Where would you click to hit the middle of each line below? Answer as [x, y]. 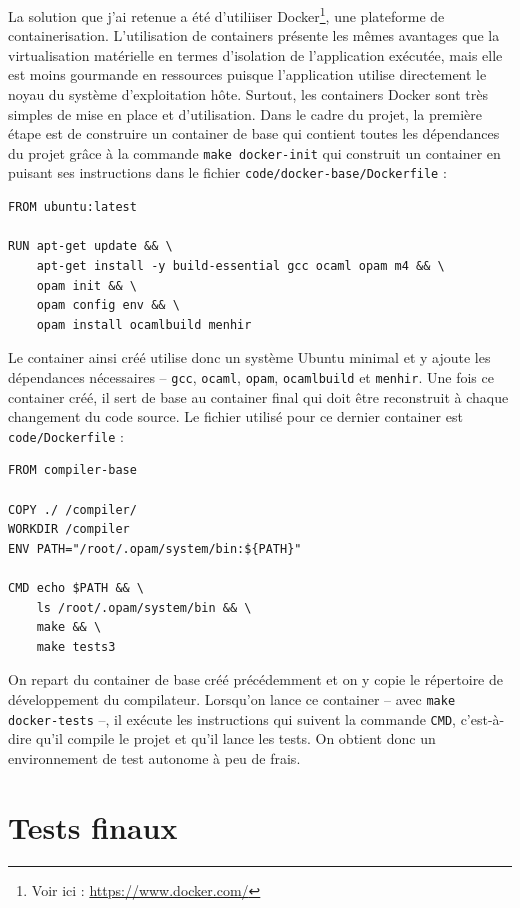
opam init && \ [86, 285]
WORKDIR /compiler [69, 529]
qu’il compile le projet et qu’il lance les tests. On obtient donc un [236, 738]
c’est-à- [482, 718]
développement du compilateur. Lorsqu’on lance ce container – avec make [232, 698]
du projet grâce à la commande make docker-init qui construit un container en [254, 152]
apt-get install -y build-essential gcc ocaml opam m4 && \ [240, 265]
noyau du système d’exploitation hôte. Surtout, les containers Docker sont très [248, 94]
